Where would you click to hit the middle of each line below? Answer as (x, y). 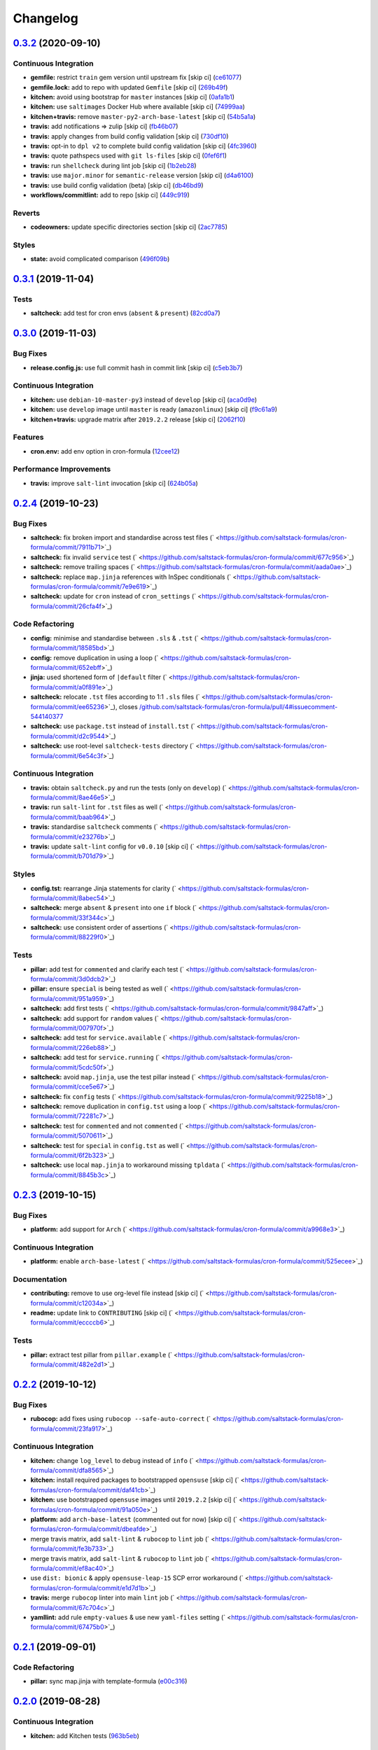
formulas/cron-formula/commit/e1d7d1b (87, 1588)
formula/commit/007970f (66, 1028)
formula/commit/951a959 (67, 998)
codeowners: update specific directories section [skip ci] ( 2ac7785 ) (129, 227)
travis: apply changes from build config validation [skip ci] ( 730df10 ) (129, 136)
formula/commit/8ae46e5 (68, 797)
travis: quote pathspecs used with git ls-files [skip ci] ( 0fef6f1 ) (129, 156)
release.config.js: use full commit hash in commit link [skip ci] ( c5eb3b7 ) (136, 367)
